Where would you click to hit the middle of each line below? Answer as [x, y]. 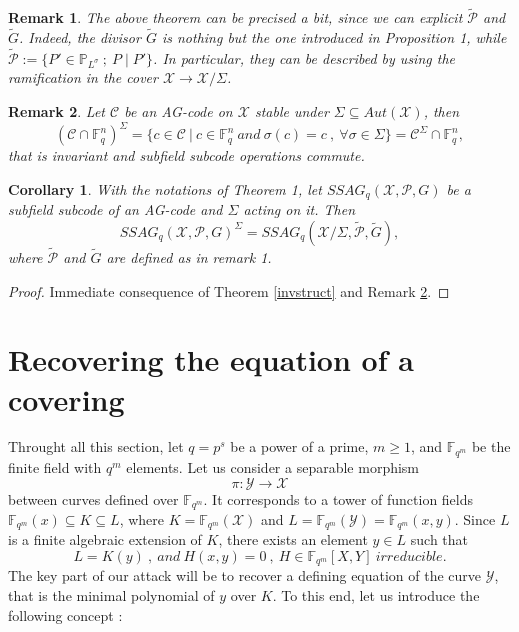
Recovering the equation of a [211, 359]
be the [491, 446]
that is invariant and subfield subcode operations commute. [186, 155]
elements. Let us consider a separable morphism [273, 466]
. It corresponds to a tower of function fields [338, 498]
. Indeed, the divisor [80, 37]
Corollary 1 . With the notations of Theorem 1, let [165, 188]
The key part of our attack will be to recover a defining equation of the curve [245, 575]
